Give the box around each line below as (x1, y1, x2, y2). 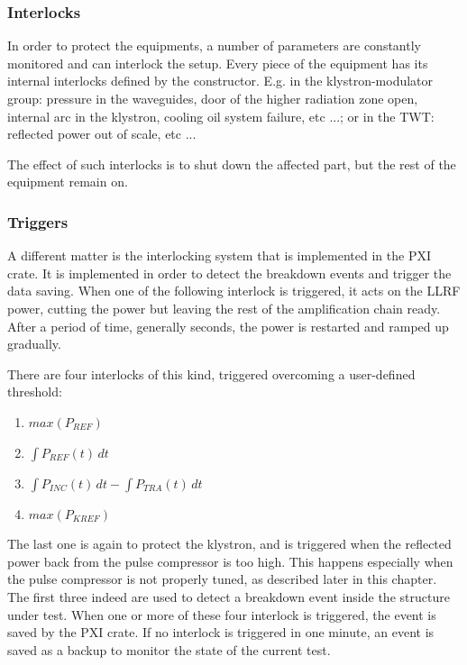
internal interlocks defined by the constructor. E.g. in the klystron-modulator (7, 71, 434, 90)
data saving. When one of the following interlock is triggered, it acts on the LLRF (7, 281, 461, 300)
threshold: (7, 382, 62, 401)
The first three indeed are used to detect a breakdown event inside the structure (7, 587, 450, 606)
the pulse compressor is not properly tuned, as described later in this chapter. (7, 569, 437, 588)
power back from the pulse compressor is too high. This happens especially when (7, 551, 453, 570)
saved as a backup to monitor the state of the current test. (7, 640, 331, 659)
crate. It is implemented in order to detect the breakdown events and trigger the (7, 263, 452, 282)
